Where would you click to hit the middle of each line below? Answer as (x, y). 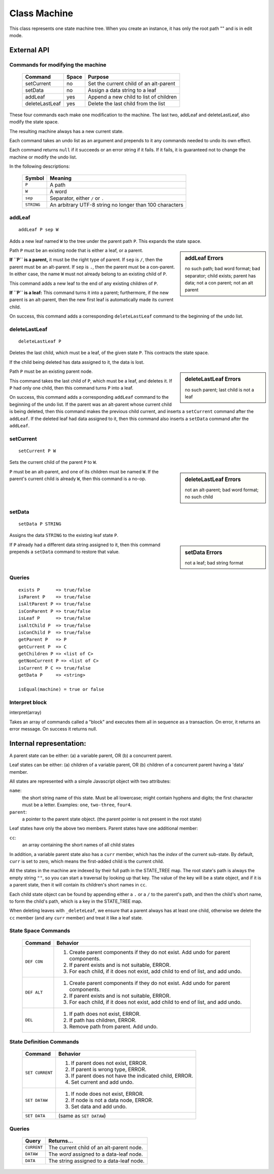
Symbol (35, 178)
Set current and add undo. (102, 1082)
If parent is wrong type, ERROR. (109, 1069)
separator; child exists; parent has (220, 276)
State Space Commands (40, 931)
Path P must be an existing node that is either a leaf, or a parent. (76, 250)
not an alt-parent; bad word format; (222, 490)
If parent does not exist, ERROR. (109, 1063)
